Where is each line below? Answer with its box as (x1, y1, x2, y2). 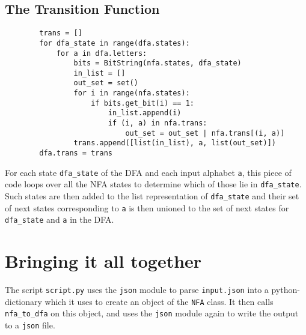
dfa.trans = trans (39, 149, 112, 158)
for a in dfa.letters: (56, 49, 147, 58)
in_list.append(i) (108, 109, 182, 118)
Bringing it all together (5, 249, 202, 273)
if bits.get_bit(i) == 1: (91, 98, 194, 107)
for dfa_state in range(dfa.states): (39, 38, 190, 47)
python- (271, 283, 300, 296)
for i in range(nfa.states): (73, 89, 190, 98)
